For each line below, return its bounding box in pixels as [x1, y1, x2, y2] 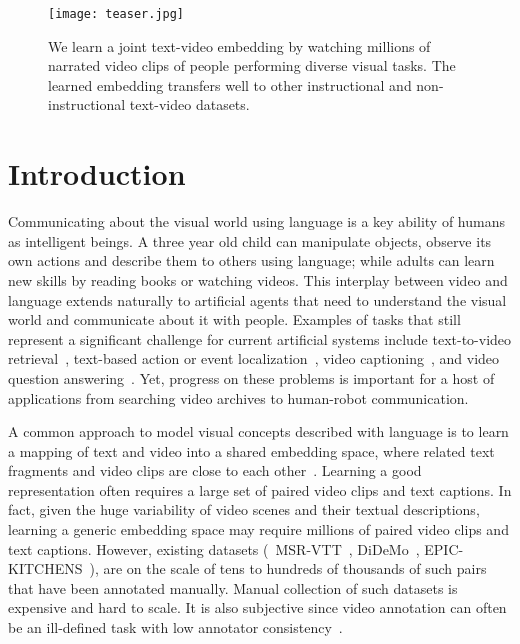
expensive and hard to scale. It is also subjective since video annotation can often [8, 597, 507, 618]
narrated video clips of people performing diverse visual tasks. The [48, 55, 456, 76]
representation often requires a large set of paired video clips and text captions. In [8, 479, 512, 500]
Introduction [8, 153, 186, 194]
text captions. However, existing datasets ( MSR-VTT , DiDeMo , [8, 538, 420, 559]
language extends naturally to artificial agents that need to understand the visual [8, 289, 507, 310]
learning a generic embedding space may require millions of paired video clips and [8, 519, 509, 540]
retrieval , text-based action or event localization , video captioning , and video [8, 348, 500, 369]
